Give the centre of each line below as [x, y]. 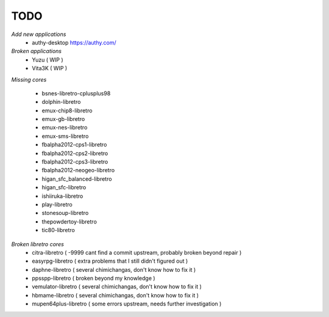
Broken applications [37, 51]
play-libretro [57, 204]
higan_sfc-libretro [64, 188]
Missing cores [29, 79]
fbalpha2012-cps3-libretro [75, 162]
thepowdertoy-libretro [69, 221]
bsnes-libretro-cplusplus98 [76, 93]
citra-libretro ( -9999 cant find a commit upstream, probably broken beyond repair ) [137, 252]
